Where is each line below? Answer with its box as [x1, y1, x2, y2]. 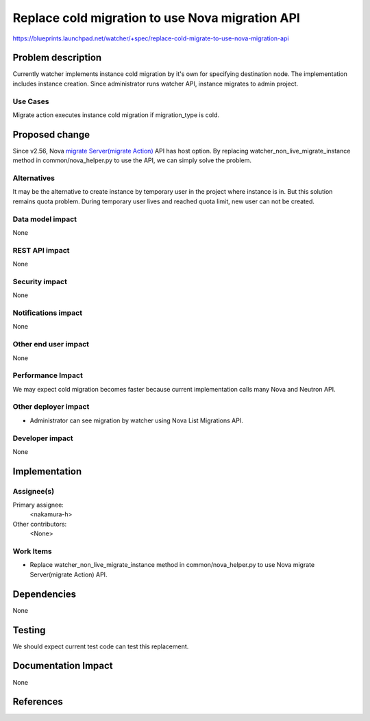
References [12, 696, 63, 708]
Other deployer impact [12, 402, 90, 412]
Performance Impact [12, 370, 84, 380]
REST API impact [12, 245, 70, 255]
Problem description [12, 52, 102, 64]
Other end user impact [12, 340, 89, 349]
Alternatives [12, 173, 55, 183]
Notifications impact [12, 308, 82, 318]
